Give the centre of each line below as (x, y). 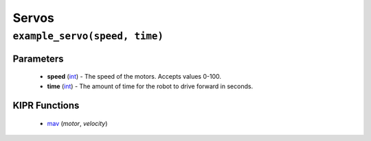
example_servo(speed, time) (88, 36)
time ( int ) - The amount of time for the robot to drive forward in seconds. (150, 86)
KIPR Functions (46, 106)
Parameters (38, 59)
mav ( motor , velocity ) (77, 124)
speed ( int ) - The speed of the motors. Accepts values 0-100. (134, 77)
